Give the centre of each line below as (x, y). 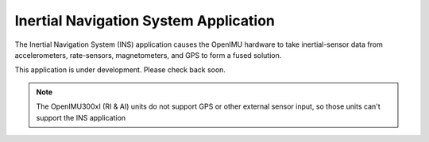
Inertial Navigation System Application (145, 21)
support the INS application (81, 117)
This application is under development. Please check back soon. (120, 70)
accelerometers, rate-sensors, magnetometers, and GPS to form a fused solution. (148, 55)
